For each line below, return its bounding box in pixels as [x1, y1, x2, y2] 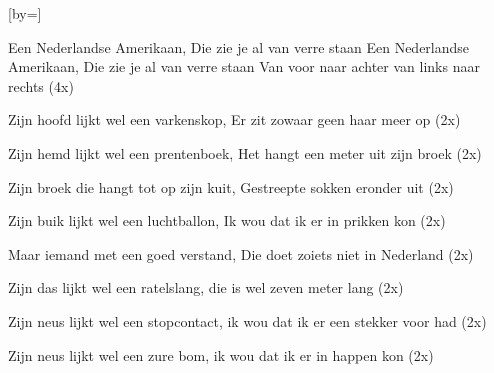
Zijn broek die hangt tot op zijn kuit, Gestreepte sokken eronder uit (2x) [8, 176, 454, 197]
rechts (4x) [8, 75, 74, 96]
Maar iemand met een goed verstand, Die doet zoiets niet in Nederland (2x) [8, 243, 474, 264]
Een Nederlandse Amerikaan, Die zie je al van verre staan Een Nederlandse [8, 36, 470, 57]
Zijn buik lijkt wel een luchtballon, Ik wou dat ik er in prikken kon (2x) [8, 210, 446, 231]
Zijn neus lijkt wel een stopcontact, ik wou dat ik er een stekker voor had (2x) [8, 310, 487, 331]
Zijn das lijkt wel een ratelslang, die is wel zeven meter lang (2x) [8, 277, 404, 298]
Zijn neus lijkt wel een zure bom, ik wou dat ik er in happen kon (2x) [8, 344, 434, 365]
